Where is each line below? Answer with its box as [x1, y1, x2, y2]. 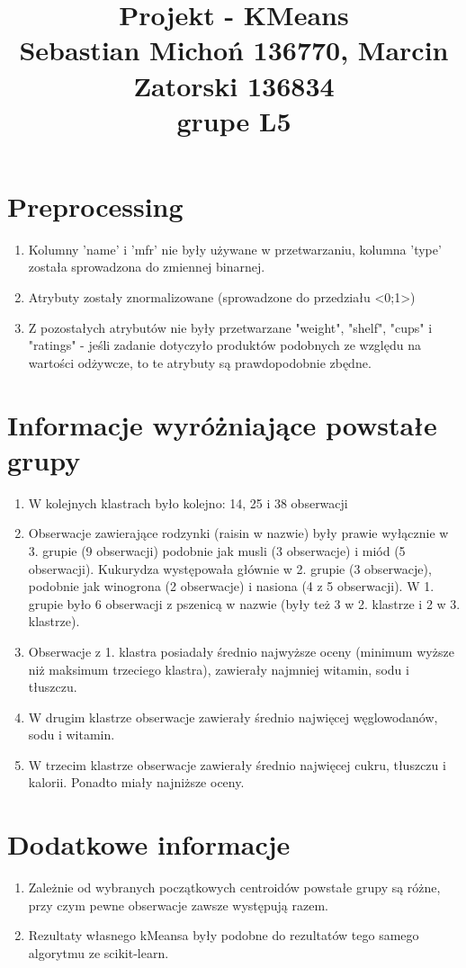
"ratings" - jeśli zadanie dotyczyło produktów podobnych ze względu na [28, 336, 421, 354]
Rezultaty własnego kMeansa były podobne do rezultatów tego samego [28, 926, 419, 945]
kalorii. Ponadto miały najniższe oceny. [28, 773, 245, 792]
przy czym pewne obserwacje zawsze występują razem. [28, 895, 328, 914]
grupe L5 [176, 102, 291, 139]
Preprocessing [7, 187, 184, 224]
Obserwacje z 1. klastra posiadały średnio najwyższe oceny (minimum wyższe [28, 641, 454, 660]
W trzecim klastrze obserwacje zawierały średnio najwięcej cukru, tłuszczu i [28, 755, 446, 774]
